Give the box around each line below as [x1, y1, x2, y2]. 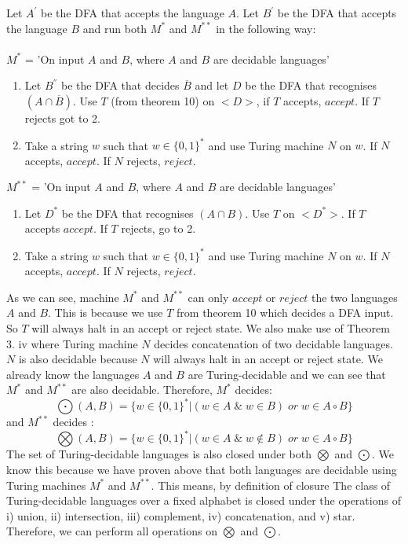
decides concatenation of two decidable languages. [154, 335, 393, 351]
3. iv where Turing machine [6, 335, 138, 351]
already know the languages [6, 366, 140, 382]
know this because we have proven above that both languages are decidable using [6, 461, 397, 478]
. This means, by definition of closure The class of [151, 476, 391, 493]
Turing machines [6, 476, 86, 493]
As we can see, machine [6, 289, 119, 305]
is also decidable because [18, 351, 137, 367]
